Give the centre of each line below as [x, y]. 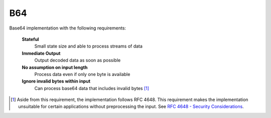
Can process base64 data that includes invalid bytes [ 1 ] [92, 88]
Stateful [30, 39]
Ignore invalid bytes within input [56, 81]
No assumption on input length [55, 67]
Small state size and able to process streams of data [89, 46]
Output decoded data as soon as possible [78, 60]
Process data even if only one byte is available [82, 74]
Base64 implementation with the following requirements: [68, 28]
